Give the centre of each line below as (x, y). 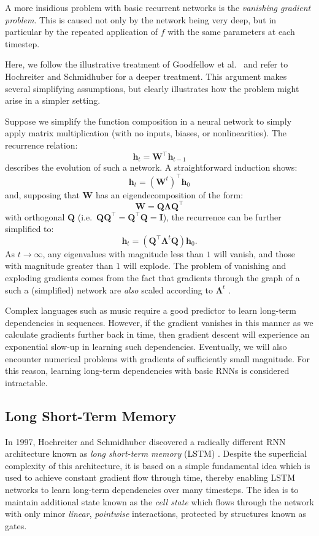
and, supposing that (42, 194)
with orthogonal (35, 216)
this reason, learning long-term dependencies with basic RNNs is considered (147, 371)
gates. (16, 525)
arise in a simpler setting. (53, 100)
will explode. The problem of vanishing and (205, 266)
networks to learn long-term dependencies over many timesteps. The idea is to (152, 489)
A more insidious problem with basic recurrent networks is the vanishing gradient (158, 7)
